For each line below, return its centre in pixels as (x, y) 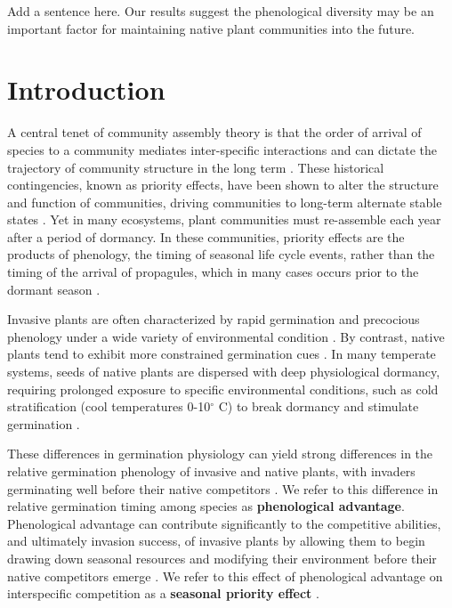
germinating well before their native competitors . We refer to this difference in (223, 488)
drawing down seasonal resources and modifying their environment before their (222, 558)
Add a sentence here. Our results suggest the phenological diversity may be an (221, 11)
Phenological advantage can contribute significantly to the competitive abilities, (224, 523)
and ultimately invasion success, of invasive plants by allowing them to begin (216, 541)
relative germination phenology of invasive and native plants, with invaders (211, 471)
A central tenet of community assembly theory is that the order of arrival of (214, 132)
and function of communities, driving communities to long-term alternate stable (225, 202)
